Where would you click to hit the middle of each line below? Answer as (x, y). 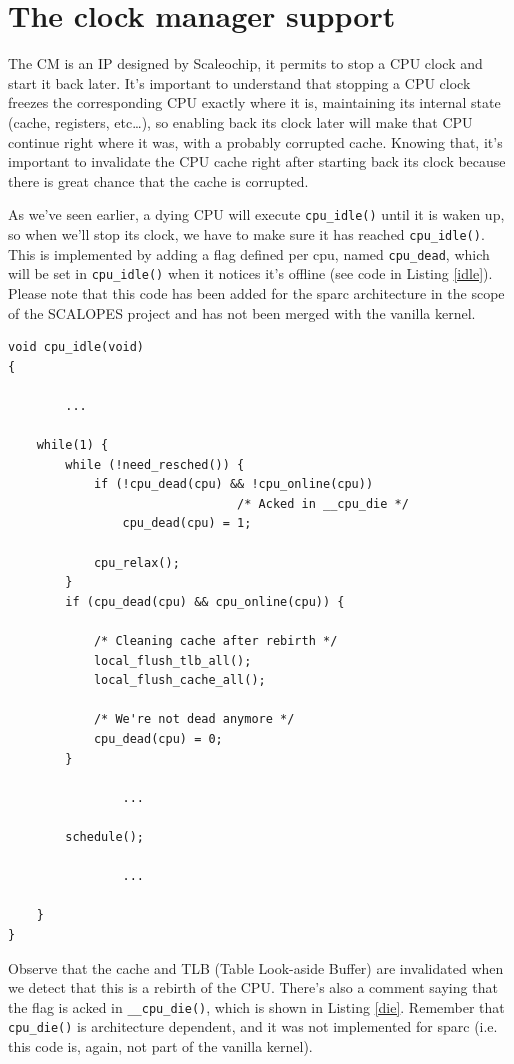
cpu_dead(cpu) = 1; (187, 523)
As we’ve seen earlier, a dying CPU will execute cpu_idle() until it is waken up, (256, 214)
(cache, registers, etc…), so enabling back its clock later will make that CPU (240, 121)
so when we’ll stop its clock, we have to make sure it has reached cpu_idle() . (246, 233)
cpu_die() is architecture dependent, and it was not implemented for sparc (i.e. (253, 1026)
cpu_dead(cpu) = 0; (158, 738)
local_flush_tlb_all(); (172, 660)
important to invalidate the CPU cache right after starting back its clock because (257, 161)
